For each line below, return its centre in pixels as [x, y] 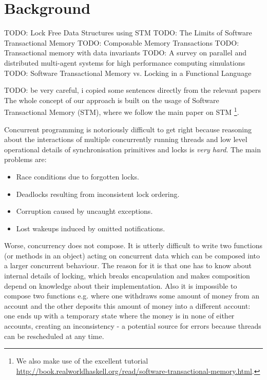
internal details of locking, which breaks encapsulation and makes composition [127, 276]
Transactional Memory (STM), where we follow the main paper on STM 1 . [122, 111]
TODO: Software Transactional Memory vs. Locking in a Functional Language [128, 73]
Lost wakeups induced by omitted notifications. [91, 228]
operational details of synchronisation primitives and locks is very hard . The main [133, 149]
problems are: [25, 159]
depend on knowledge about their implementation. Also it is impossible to [121, 285]
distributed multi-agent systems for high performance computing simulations [125, 62]
